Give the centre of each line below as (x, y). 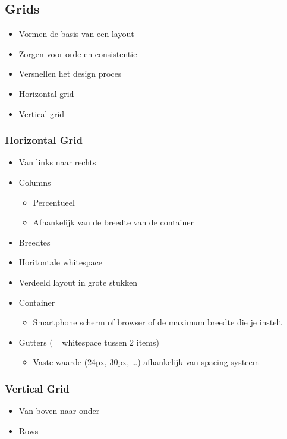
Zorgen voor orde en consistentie (78, 53)
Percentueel (54, 202)
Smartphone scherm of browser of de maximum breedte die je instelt (157, 322)
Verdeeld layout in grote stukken (78, 282)
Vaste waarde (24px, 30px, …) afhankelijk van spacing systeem (146, 362)
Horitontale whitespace (60, 262)
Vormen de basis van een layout (76, 34)
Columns (35, 182)
